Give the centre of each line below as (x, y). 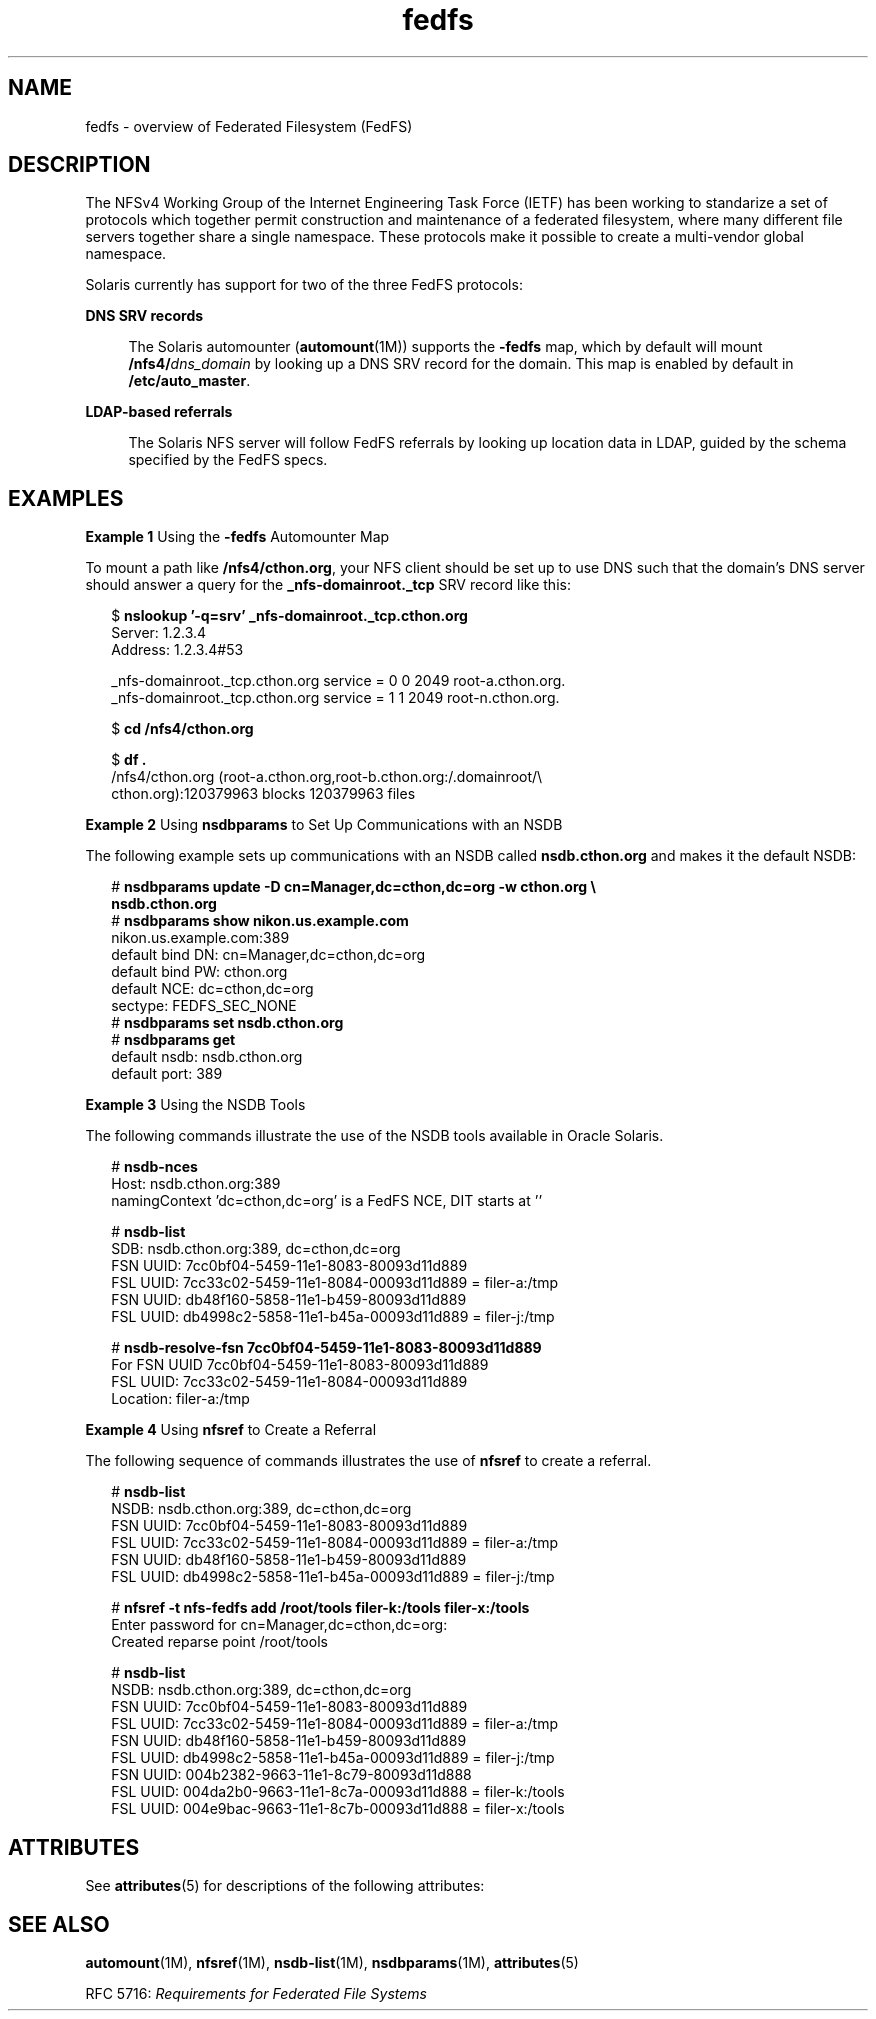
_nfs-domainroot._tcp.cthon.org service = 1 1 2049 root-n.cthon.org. (335, 698)
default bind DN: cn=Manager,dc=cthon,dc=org (268, 955)
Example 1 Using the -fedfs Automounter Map (237, 537)
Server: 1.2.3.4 (159, 633)
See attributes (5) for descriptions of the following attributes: (285, 1886)
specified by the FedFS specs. (228, 460)
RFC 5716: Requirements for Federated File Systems (256, 1993)
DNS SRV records (144, 316)
